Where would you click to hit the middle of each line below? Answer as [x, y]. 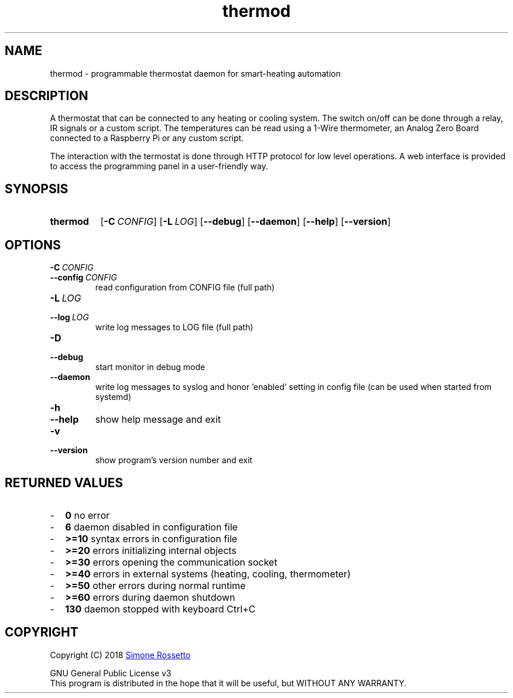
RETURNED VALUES [64, 483]
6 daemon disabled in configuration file [151, 527]
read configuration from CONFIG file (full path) [185, 288]
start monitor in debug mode [150, 367]
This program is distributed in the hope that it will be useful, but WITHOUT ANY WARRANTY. [228, 683]
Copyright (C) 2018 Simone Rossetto [120, 655]
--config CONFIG [83, 278]
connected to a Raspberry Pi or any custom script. [147, 138]
